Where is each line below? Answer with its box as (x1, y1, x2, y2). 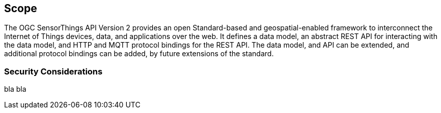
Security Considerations (4, 66, 103, 77)
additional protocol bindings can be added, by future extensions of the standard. (4, 49, 274, 58)
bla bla (4, 85, 26, 94)
